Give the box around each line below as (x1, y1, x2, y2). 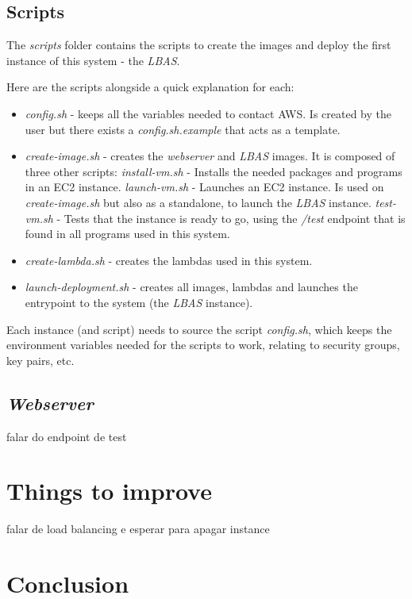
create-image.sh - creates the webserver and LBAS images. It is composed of (25, 148, 395, 164)
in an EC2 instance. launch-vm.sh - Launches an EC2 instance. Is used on (25, 179, 384, 195)
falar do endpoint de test (6, 428, 127, 444)
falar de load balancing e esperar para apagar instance (6, 520, 270, 537)
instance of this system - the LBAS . (6, 52, 180, 68)
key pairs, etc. (6, 351, 75, 368)
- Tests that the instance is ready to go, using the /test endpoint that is (56, 209, 406, 226)
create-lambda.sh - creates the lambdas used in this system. (25, 252, 313, 268)
